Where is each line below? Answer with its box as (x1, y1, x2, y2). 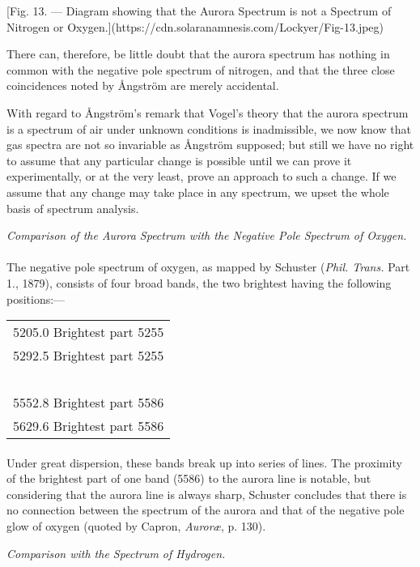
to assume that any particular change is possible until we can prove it (6, 151, 352, 168)
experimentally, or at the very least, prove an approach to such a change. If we (6, 168, 397, 185)
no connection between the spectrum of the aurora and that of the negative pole (6, 501, 405, 518)
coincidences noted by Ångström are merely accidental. (6, 77, 279, 94)
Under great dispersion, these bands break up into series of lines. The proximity (6, 454, 402, 471)
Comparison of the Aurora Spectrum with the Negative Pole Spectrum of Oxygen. (6, 227, 407, 244)
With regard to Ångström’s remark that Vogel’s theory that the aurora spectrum (6, 104, 409, 121)
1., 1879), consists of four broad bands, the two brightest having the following (6, 274, 392, 291)
